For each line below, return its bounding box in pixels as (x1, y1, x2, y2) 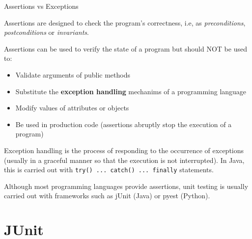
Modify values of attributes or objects (15, 103, 129, 113)
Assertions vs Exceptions (4, 1, 79, 11)
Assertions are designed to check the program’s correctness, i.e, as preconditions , (4, 17, 246, 27)
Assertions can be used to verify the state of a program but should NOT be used (4, 43, 247, 53)
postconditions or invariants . (4, 27, 89, 37)
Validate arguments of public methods (15, 69, 130, 80)
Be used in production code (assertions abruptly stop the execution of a (15, 119, 232, 129)
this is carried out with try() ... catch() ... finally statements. (4, 164, 214, 175)
